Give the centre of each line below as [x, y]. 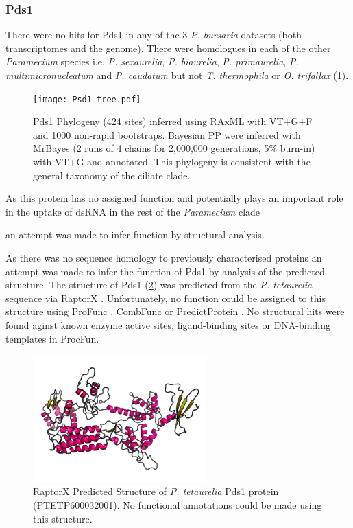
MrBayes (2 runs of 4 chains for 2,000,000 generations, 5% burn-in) [174, 148]
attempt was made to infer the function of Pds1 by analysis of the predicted [165, 271]
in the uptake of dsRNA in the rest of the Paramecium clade [133, 211]
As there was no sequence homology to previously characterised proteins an [164, 257]
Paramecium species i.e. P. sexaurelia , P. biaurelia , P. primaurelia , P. [152, 61]
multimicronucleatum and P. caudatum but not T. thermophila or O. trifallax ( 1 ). [177, 75]
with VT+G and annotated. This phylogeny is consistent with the [172, 162]
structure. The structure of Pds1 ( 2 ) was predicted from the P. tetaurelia [159, 285]
